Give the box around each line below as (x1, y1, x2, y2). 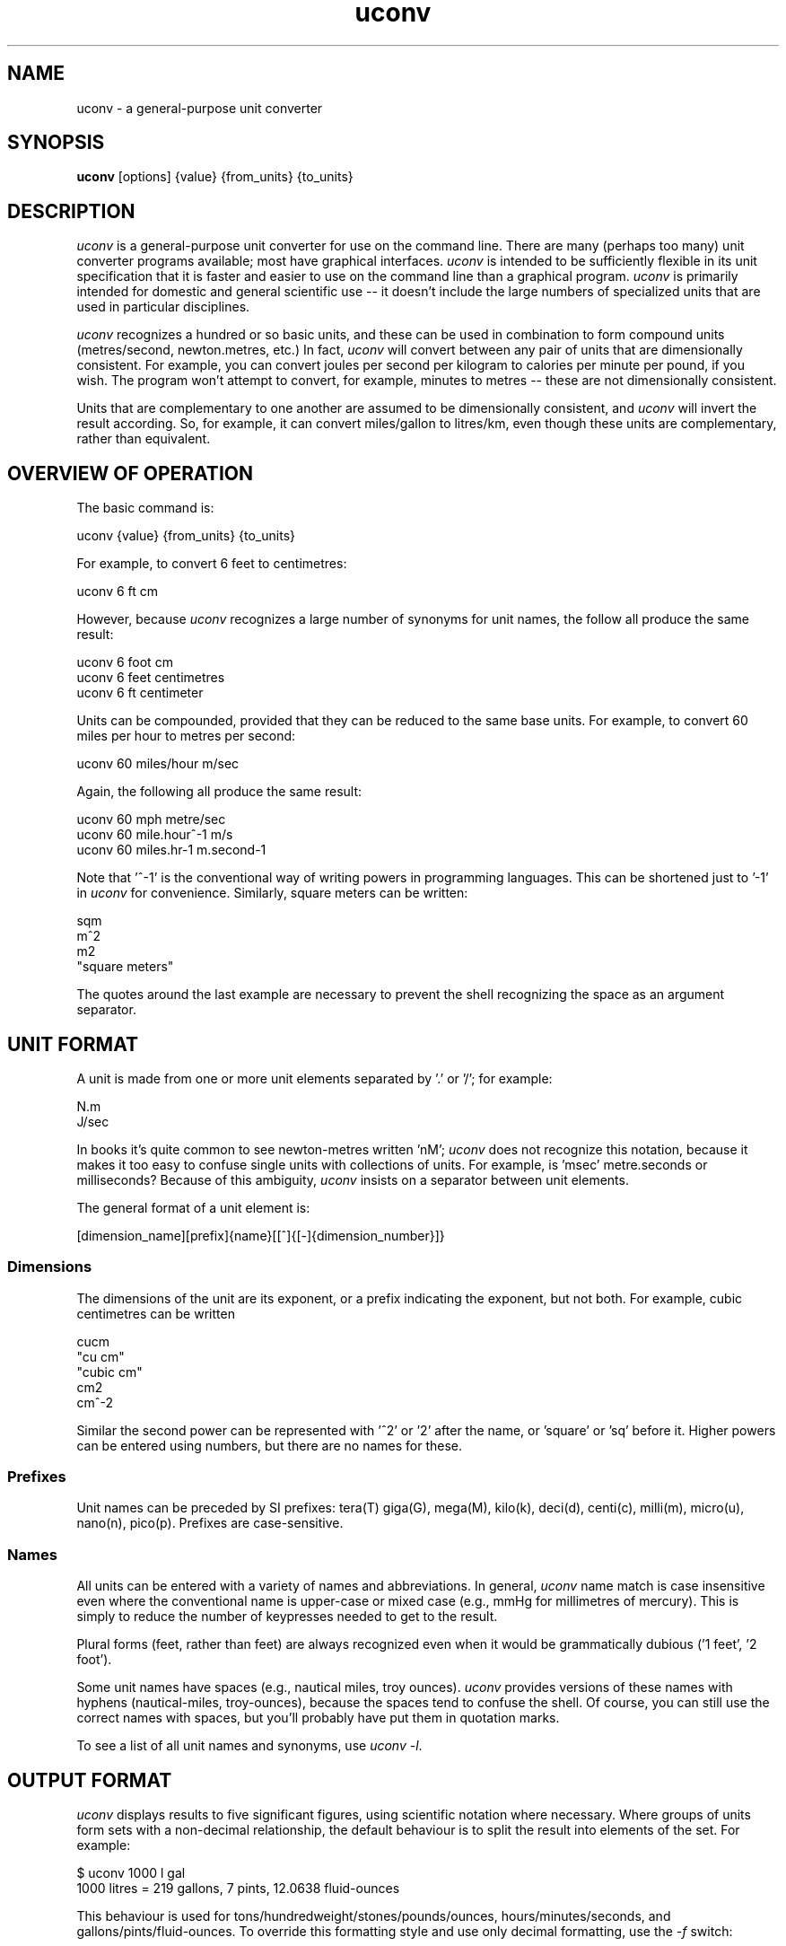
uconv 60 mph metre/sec (76, 811, 226, 828)
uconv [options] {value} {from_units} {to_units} (76, 169, 354, 185)
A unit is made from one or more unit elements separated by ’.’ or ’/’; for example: (76, 1070, 553, 1086)
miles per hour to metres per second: (76, 728, 296, 744)
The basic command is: (76, 500, 214, 516)
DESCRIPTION (7, 199, 135, 223)
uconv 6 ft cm (76, 583, 159, 600)
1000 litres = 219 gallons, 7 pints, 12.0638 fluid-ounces (76, 1880, 400, 1897)
